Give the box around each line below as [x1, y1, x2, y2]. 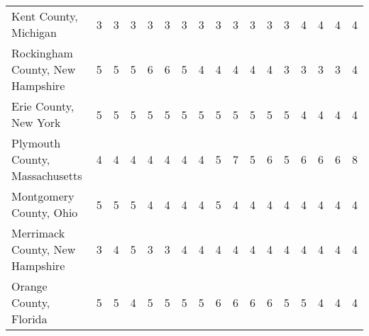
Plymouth [11, 135, 61, 151]
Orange [11, 278, 48, 294]
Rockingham [11, 45, 73, 61]
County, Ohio [11, 204, 78, 220]
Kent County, [11, 8, 78, 24]
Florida [11, 310, 48, 327]
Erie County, [11, 98, 75, 114]
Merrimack [11, 225, 65, 241]
